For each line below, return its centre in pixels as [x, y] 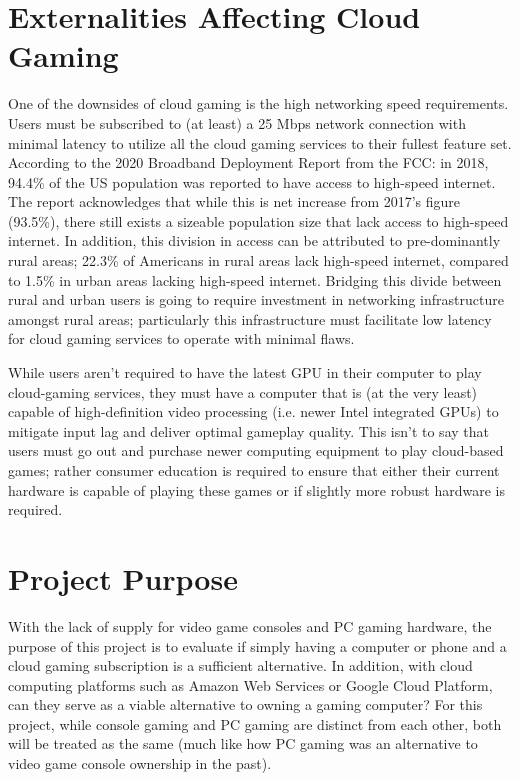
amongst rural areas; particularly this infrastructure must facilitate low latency [250, 318]
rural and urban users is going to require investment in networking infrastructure [256, 299]
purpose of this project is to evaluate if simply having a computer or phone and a [257, 645]
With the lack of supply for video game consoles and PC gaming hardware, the [250, 625]
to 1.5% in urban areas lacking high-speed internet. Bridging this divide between [255, 279]
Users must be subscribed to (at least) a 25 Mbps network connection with [237, 122]
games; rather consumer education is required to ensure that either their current [254, 470]
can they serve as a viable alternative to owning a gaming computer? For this [245, 704]
